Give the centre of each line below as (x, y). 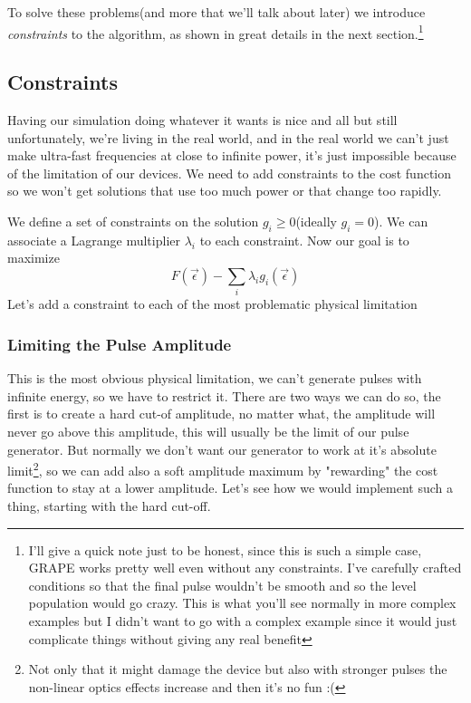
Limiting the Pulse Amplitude (120, 344)
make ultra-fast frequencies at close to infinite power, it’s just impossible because (232, 155)
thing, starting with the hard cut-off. (109, 505)
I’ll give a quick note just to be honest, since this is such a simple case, (225, 549)
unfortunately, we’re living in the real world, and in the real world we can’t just (228, 137)
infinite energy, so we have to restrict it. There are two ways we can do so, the (224, 395)
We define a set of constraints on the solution (133, 221)
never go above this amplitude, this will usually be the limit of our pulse (208, 431)
